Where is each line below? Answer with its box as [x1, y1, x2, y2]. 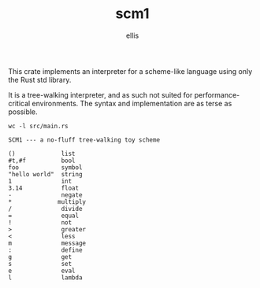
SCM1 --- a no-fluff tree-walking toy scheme [8, 135, 160, 144]
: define [8, 246, 83, 254]
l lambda [8, 273, 83, 282]
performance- [194, 90, 240, 99]
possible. [8, 107, 38, 116]
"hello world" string [8, 170, 83, 178]
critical [8, 98, 31, 108]
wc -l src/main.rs [8, 122, 69, 130]
